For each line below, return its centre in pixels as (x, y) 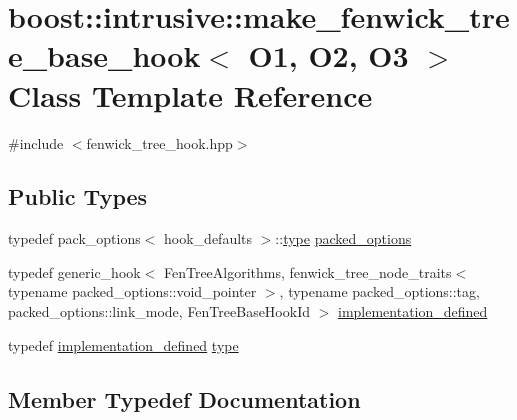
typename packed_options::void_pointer (132, 291)
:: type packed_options (343, 238)
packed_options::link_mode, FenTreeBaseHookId (159, 311)
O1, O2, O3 (328, 55)
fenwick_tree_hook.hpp (159, 142)
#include (36, 142)
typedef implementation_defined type (123, 344)
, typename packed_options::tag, (379, 291)
